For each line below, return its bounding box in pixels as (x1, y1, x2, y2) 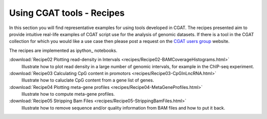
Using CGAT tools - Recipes (9, 7, 125, 18)
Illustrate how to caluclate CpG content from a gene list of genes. (21, 77, 154, 83)
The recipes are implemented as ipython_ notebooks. (9, 47, 118, 53)
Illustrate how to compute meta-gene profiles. (21, 91, 115, 97)
